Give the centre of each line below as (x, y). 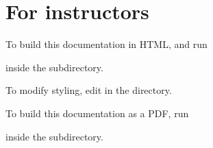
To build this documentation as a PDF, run (97, 113)
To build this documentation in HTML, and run (106, 44)
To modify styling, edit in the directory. (89, 90)
